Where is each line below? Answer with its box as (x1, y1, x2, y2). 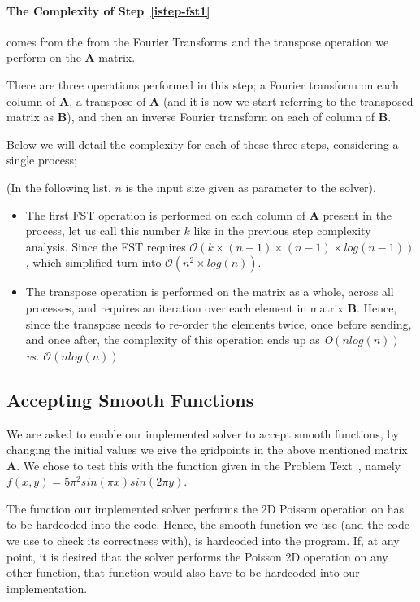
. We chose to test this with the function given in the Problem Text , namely (16, 456, 401, 473)
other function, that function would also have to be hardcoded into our (6, 564, 360, 581)
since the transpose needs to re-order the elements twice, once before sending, (25, 315, 412, 332)
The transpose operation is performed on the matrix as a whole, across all (25, 283, 394, 300)
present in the (323, 206, 392, 223)
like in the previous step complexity (193, 222, 371, 239)
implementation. (6, 579, 88, 596)
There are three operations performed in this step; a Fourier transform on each (6, 76, 399, 93)
